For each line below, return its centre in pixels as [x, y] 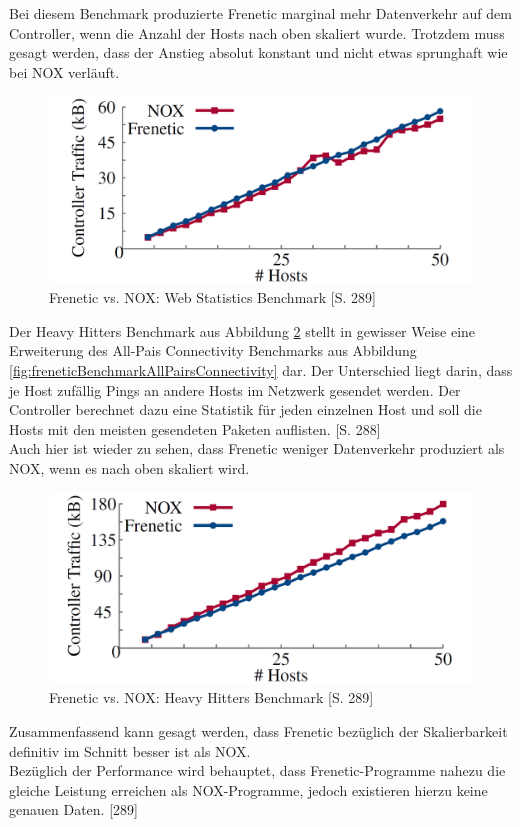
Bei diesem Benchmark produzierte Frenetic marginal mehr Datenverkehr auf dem [260, 13]
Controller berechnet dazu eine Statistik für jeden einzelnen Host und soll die [245, 409]
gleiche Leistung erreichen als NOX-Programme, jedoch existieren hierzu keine [248, 789]
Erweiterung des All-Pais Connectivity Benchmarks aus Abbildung [213, 350]
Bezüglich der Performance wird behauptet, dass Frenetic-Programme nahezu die [257, 770]
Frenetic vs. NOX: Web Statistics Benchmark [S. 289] [212, 297]
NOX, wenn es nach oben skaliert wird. [129, 467]
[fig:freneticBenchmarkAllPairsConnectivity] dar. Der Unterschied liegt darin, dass [261, 369]
